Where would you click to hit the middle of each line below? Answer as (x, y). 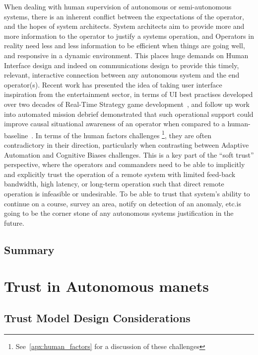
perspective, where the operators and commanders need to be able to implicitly (125, 164)
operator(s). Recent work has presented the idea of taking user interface (113, 84)
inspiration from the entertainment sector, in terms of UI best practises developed (129, 94)
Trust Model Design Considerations (97, 317)
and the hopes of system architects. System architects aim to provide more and (124, 26)
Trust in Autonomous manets (106, 286)
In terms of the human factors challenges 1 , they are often (124, 134)
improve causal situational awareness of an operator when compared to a (115, 124)
